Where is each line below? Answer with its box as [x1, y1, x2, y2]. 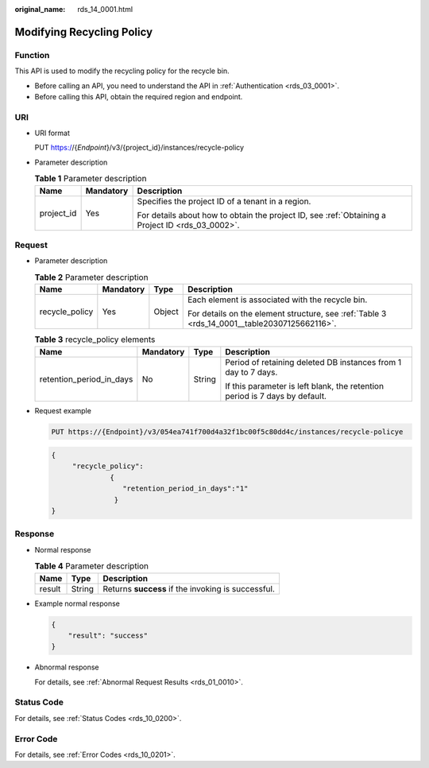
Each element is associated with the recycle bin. [187, 294, 368, 305]
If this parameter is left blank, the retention [225, 380, 385, 391]
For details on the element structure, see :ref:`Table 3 [187, 308, 387, 320]
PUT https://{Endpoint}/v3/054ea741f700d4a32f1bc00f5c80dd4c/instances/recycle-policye [51, 427, 404, 436]
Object [153, 306, 179, 317]
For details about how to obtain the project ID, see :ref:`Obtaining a [137, 209, 387, 220]
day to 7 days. [225, 367, 278, 378]
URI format [34, 128, 71, 138]
